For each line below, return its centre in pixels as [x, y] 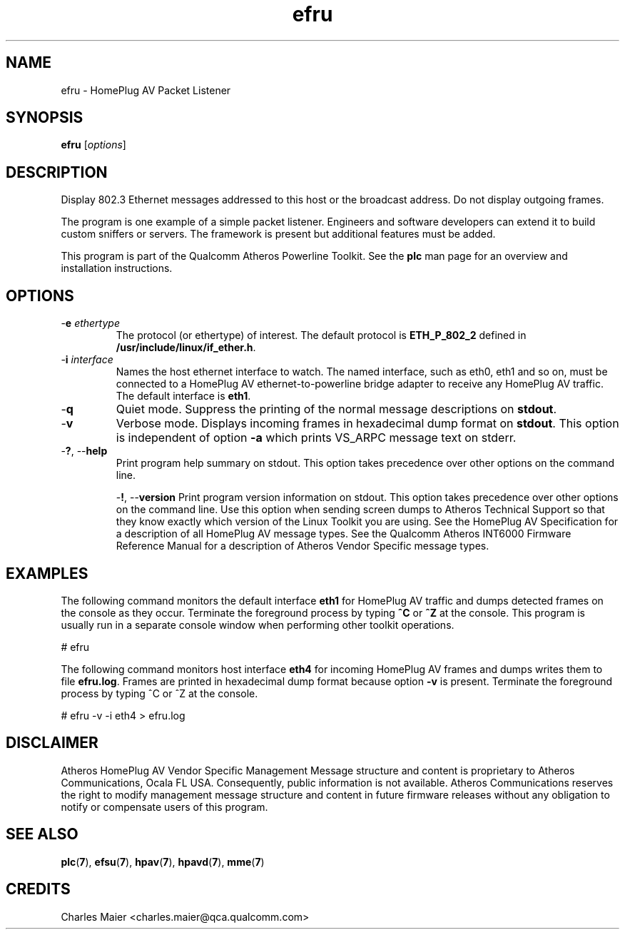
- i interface [87, 360]
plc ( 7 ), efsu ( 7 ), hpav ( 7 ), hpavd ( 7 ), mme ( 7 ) [163, 861]
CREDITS [38, 889]
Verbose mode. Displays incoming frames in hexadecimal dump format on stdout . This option [367, 424]
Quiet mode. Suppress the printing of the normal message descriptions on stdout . [336, 409]
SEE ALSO [42, 834]
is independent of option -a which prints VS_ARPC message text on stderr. [316, 438]
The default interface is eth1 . [183, 396]
